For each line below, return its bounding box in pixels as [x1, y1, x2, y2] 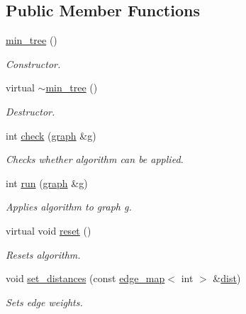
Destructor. [6, 103, 55, 118]
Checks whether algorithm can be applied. [6, 152, 184, 167]
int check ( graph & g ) [6, 128, 96, 142]
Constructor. [6, 56, 61, 71]
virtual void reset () [6, 223, 91, 237]
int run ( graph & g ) [6, 175, 88, 190]
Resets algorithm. [6, 247, 81, 262]
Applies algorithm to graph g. [6, 199, 132, 214]
